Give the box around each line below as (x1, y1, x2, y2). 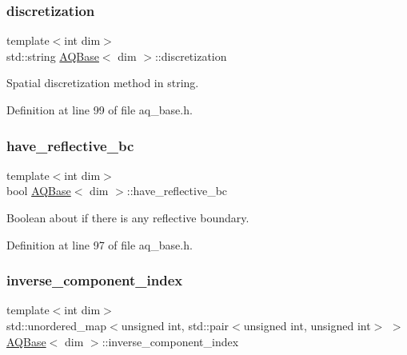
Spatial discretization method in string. (6, 74, 199, 91)
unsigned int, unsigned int (243, 317, 371, 333)
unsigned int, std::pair (121, 317, 229, 333)
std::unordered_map (6, 317, 107, 333)
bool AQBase (6, 182, 71, 199)
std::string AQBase (6, 47, 99, 64)
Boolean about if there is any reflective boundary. (6, 209, 249, 225)
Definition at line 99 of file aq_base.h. (6, 102, 193, 118)
